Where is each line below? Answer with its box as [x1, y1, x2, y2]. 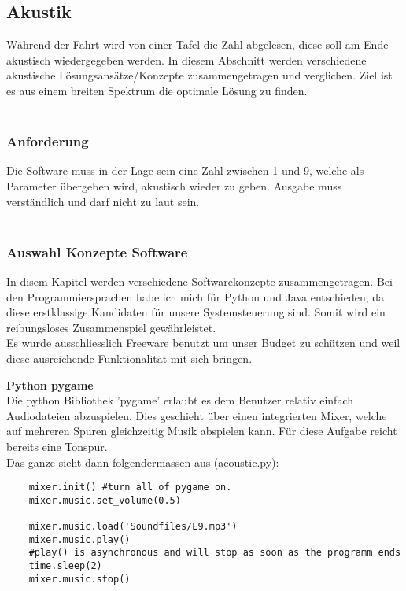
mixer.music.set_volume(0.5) [28, 494, 181, 506]
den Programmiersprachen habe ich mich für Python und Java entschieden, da [6, 288, 385, 305]
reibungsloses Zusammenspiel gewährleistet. [6, 319, 216, 335]
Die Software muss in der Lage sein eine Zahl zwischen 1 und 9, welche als [6, 162, 364, 179]
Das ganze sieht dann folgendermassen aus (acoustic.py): [6, 453, 279, 470]
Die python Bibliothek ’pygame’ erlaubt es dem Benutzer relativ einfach [6, 392, 353, 408]
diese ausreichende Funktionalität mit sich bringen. [6, 349, 253, 366]
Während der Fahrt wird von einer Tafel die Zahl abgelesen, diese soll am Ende [6, 36, 389, 53]
